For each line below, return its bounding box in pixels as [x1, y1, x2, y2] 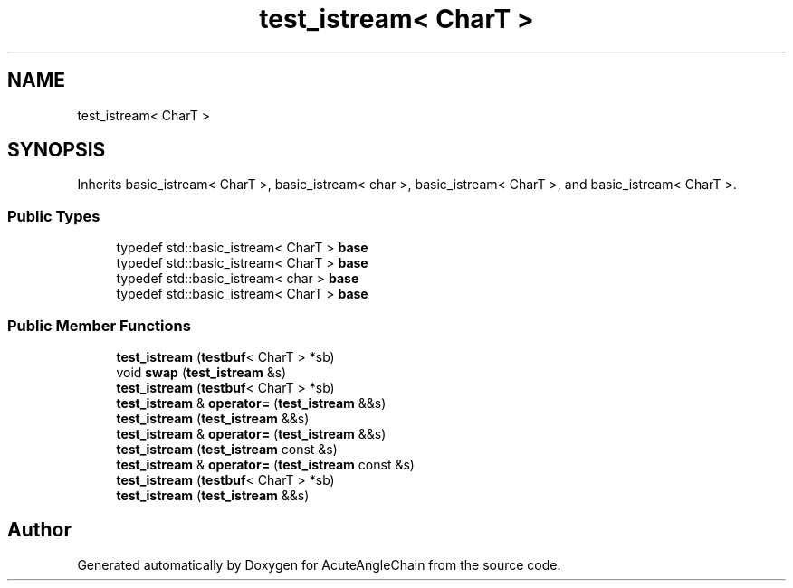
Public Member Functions [7, 316, 191, 335]
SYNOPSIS [7, 138, 106, 162]
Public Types [7, 206, 100, 225]
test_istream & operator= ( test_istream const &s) [116, 456, 415, 472]
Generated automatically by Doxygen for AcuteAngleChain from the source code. [77, 556, 561, 573]
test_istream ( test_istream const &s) [116, 441, 338, 457]
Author [7, 518, 72, 542]
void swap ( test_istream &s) [116, 364, 287, 380]
